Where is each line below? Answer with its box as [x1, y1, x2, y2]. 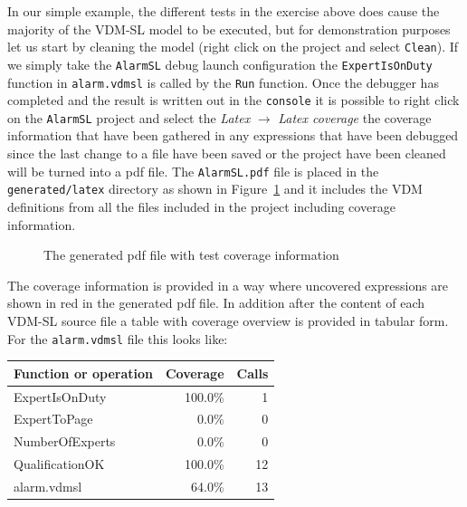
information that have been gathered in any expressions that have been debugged [7, 126, 459, 145]
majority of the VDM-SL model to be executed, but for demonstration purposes [7, 19, 451, 38]
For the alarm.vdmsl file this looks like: [7, 329, 228, 348]
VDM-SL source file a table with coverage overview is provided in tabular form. [7, 311, 449, 330]
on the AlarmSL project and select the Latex [7, 108, 251, 127]
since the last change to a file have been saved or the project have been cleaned [7, 144, 446, 163]
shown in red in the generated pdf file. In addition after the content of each [7, 293, 425, 312]
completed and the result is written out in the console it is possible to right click [7, 91, 460, 110]
